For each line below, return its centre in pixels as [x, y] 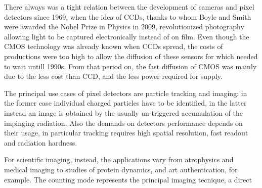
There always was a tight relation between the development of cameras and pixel [129, 7]
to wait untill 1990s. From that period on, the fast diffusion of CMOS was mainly [130, 66]
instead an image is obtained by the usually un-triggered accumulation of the [124, 112]
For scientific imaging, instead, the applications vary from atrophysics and [119, 159]
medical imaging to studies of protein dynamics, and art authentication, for [121, 169]
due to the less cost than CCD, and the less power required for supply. [113, 76]
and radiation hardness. [41, 142]
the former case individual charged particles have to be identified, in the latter [125, 103]
